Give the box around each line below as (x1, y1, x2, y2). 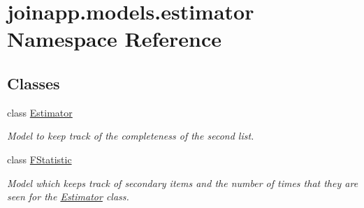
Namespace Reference (7, 24, 221, 53)
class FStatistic (7, 151, 72, 166)
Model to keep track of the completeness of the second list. (7, 128, 254, 143)
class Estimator (7, 105, 73, 119)
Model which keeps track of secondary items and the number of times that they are (7, 175, 358, 190)
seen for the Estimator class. (7, 189, 129, 204)
